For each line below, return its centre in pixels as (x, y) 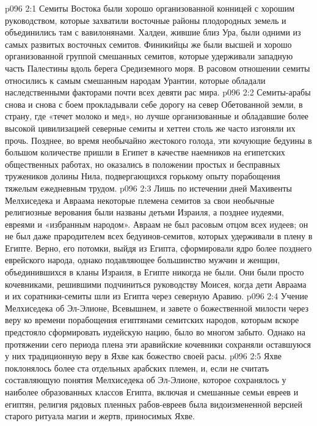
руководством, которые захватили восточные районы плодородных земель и (146, 20)
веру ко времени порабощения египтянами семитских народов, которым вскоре (152, 320)
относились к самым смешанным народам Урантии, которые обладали (135, 80)
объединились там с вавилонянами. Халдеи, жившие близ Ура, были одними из (153, 32)
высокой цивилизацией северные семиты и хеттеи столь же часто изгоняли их (150, 128)
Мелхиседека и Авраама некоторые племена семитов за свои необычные (140, 200)
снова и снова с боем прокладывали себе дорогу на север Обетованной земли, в (154, 104)
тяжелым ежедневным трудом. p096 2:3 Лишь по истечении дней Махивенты (149, 188)
